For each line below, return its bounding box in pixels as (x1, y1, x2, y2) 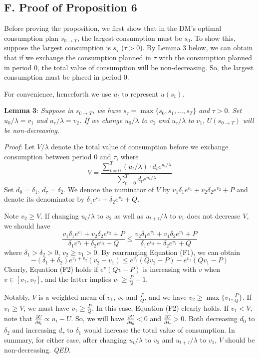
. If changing (40, 210, 79, 221)
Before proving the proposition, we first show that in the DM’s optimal (4, 23, 222, 33)
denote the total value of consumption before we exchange (51, 141, 229, 152)
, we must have (23, 302, 69, 313)
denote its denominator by (4, 194, 85, 204)
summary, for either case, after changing (4, 334, 127, 345)
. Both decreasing (184, 313, 238, 324)
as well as (114, 210, 143, 221)
